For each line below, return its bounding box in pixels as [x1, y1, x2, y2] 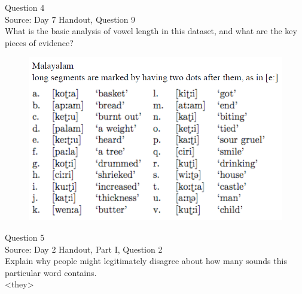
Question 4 [5, 1, 45, 13]
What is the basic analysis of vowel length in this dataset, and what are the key [5, 25, 297, 37]
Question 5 [5, 231, 45, 243]
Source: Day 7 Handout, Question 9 [5, 13, 136, 25]
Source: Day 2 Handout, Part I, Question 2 [5, 243, 163, 255]
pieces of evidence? [5, 36, 74, 49]
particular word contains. [5, 266, 97, 278]
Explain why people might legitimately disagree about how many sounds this [5, 254, 287, 267]
